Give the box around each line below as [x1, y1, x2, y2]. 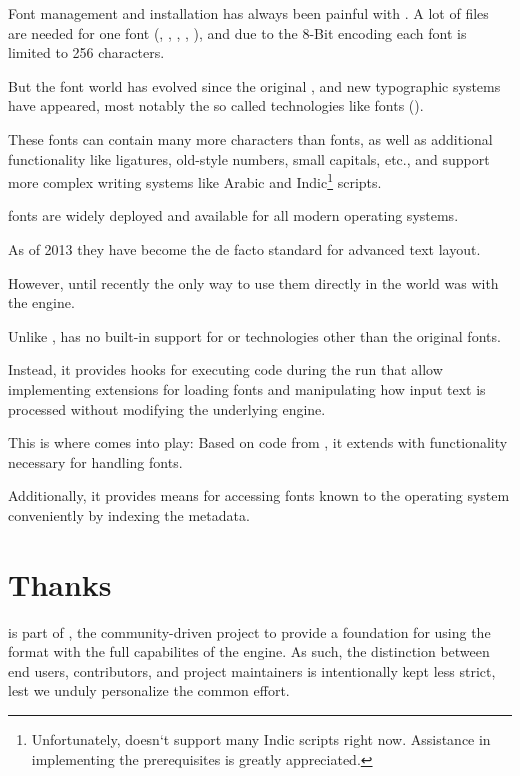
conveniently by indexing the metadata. [8, 504, 250, 525]
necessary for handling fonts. [8, 451, 183, 472]
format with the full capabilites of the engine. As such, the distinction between [8, 641, 490, 662]
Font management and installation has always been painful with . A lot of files [8, 3, 489, 23]
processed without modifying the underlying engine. [8, 398, 326, 419]
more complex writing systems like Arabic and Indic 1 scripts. [8, 169, 382, 192]
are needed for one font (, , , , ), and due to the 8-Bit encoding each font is [8, 22, 467, 43]
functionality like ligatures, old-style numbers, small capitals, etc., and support [8, 148, 490, 169]
